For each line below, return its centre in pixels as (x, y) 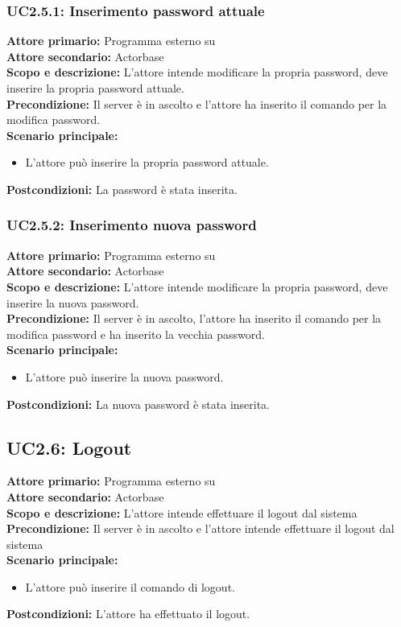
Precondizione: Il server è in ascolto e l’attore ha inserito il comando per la (197, 103)
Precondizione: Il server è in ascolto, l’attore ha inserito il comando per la (194, 318)
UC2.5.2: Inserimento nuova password (132, 225)
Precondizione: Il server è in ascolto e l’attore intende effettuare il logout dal (200, 528)
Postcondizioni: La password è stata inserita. (122, 189)
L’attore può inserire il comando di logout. (130, 586)
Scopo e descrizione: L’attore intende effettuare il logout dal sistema (182, 512)
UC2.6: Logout (69, 447)
